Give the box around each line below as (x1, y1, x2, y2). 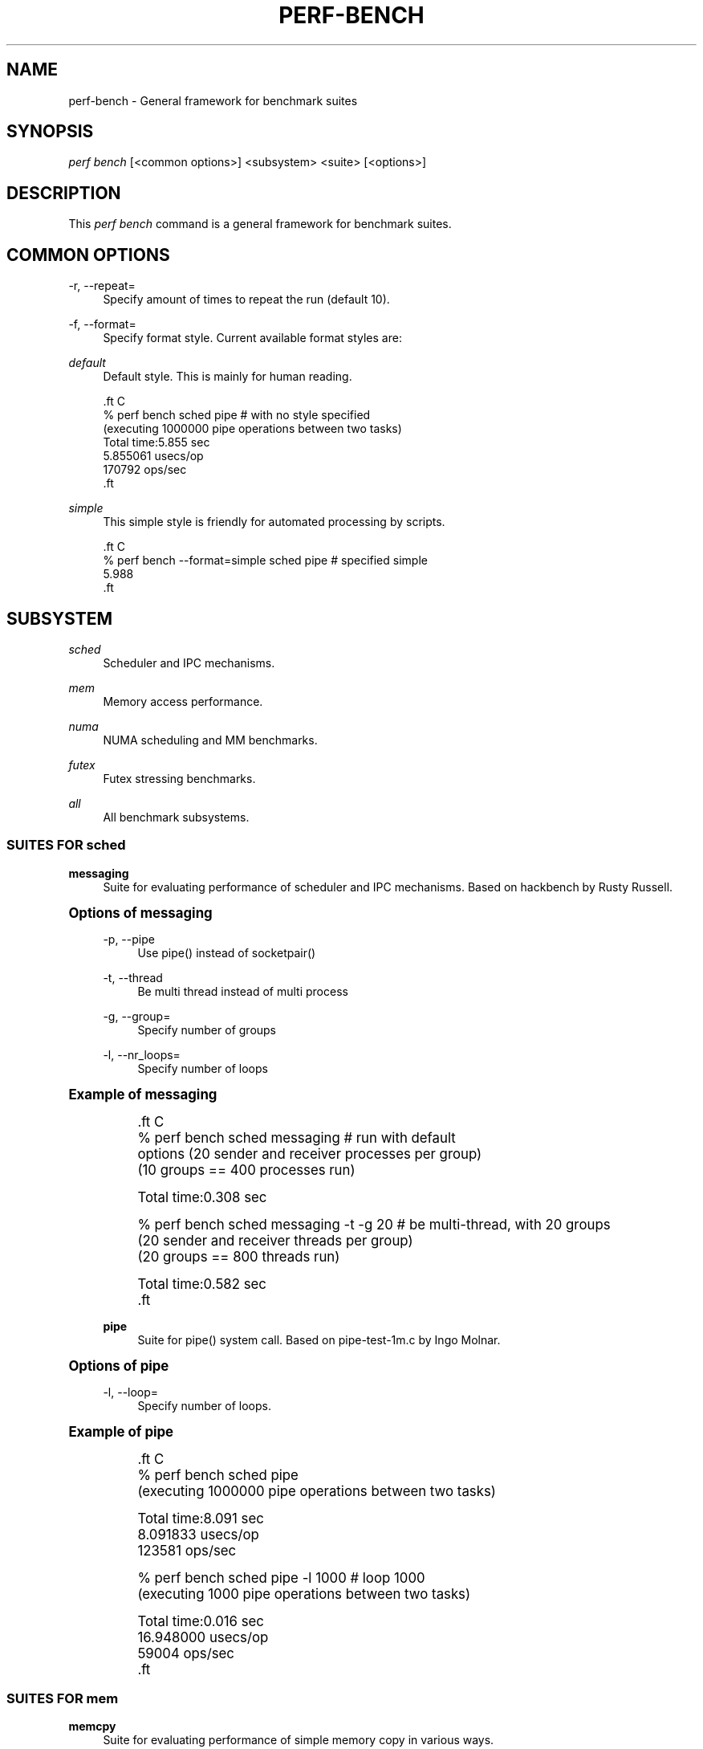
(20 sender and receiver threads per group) (137, 1232, 413, 1249)
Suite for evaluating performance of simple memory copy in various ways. (103, 1733, 494, 1747)
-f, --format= (68, 317, 136, 332)
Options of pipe (68, 1357, 169, 1374)
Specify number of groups (137, 1022, 277, 1037)
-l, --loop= (103, 1384, 159, 1399)
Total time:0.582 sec (137, 1275, 266, 1292)
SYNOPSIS (6, 121, 94, 142)
